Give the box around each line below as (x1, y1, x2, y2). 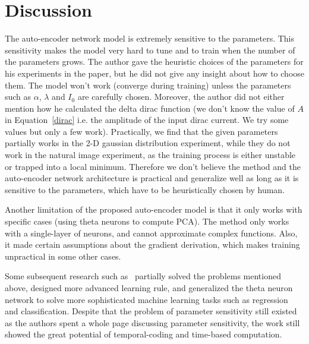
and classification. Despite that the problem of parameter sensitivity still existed (5, 305, 297, 317)
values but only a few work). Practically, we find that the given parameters (5, 125, 278, 137)
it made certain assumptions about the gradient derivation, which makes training (5, 238, 300, 251)
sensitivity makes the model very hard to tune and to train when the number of (5, 43, 295, 56)
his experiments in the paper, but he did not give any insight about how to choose (5, 67, 305, 79)
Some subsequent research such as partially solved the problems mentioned (5, 270, 281, 282)
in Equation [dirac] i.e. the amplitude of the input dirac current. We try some (5, 113, 289, 126)
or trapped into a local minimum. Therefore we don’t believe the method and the (5, 160, 301, 172)
